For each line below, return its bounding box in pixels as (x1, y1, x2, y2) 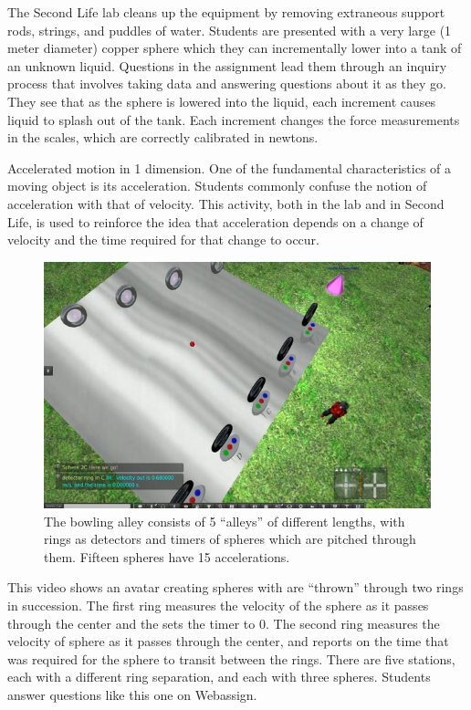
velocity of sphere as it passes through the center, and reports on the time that (7, 632, 449, 651)
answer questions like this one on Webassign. (7, 684, 257, 704)
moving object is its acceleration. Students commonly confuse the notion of (7, 176, 427, 195)
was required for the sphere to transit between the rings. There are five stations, (7, 649, 455, 668)
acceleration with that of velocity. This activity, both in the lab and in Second (7, 193, 445, 213)
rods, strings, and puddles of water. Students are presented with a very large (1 (7, 20, 452, 39)
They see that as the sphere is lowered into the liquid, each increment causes (7, 91, 436, 110)
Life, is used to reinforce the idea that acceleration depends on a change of (7, 212, 424, 231)
